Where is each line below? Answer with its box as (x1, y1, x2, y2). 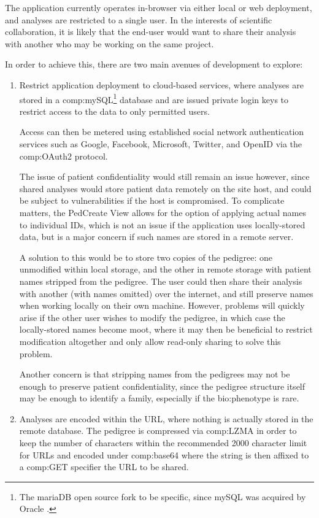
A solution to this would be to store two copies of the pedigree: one (19, 250, 272, 263)
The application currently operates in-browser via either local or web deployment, (5, 1, 312, 14)
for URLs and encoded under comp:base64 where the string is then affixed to (19, 448, 309, 461)
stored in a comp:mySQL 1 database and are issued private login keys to (19, 91, 289, 106)
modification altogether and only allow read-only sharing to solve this (19, 334, 281, 347)
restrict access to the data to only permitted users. (19, 104, 210, 117)
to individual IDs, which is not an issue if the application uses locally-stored (19, 218, 306, 231)
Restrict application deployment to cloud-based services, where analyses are (19, 78, 304, 91)
